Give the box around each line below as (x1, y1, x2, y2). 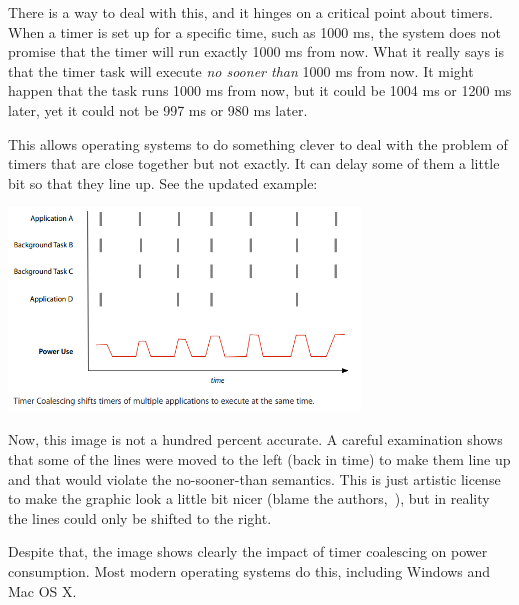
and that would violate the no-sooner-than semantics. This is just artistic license (8, 468, 501, 489)
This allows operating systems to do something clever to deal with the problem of (8, 133, 508, 154)
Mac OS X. (8, 580, 77, 601)
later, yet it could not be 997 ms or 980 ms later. (8, 99, 308, 120)
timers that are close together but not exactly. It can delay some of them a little (8, 153, 500, 174)
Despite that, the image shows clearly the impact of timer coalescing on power (8, 541, 488, 562)
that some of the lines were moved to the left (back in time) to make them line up (8, 449, 511, 470)
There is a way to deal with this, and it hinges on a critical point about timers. (8, 2, 493, 22)
